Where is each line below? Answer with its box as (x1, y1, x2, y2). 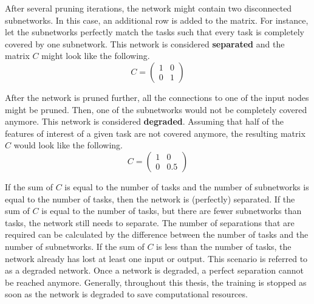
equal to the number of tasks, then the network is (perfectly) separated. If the (5, 192, 295, 205)
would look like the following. (13, 139, 123, 151)
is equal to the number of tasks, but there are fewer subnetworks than (41, 204, 302, 217)
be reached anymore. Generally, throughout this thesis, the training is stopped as (5, 275, 307, 288)
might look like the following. (41, 49, 150, 62)
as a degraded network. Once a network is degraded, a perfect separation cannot (5, 264, 304, 277)
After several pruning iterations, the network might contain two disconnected (5, 2, 292, 14)
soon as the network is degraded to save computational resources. (5, 288, 248, 300)
